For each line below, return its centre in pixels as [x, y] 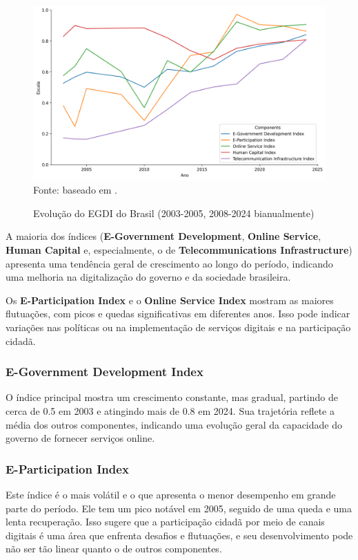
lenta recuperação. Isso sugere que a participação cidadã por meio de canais [165, 522]
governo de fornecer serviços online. [80, 438]
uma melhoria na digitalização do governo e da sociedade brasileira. [148, 277]
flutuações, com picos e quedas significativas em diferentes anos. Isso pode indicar [178, 314]
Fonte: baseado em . [75, 190]
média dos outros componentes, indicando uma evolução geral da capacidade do [174, 424]
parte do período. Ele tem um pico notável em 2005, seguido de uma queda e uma [179, 508]
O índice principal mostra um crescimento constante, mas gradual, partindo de [172, 397]
